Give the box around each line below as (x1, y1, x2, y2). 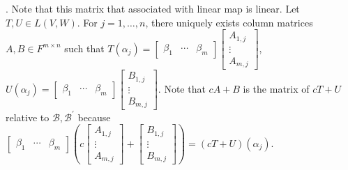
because (77, 109, 111, 124)
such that (64, 40, 105, 55)
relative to (6, 109, 50, 124)
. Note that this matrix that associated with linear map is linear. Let (6, 1, 300, 15)
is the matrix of (243, 81, 310, 95)
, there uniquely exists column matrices (145, 15, 313, 29)
